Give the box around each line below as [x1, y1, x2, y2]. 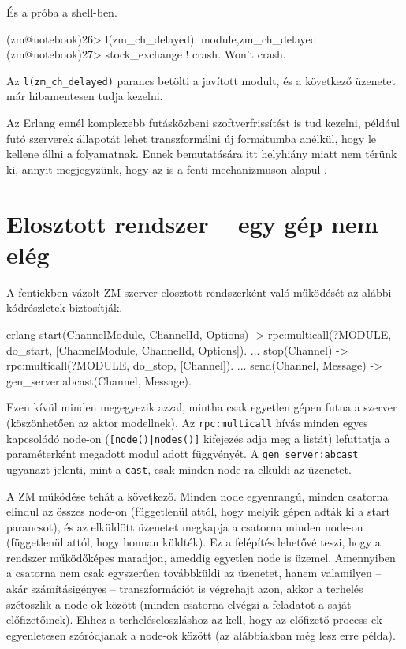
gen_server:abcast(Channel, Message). [6, 372, 192, 388]
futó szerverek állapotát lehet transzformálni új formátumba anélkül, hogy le [6, 129, 376, 146]
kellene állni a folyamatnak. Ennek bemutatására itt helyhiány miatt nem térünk [6, 145, 397, 162]
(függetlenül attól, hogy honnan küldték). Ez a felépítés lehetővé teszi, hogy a [6, 534, 381, 550]
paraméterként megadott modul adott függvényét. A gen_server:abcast [6, 445, 359, 462]
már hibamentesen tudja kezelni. [6, 88, 163, 104]
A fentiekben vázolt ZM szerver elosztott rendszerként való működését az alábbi [6, 283, 392, 300]
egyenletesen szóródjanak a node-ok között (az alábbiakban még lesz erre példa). [6, 626, 396, 643]
